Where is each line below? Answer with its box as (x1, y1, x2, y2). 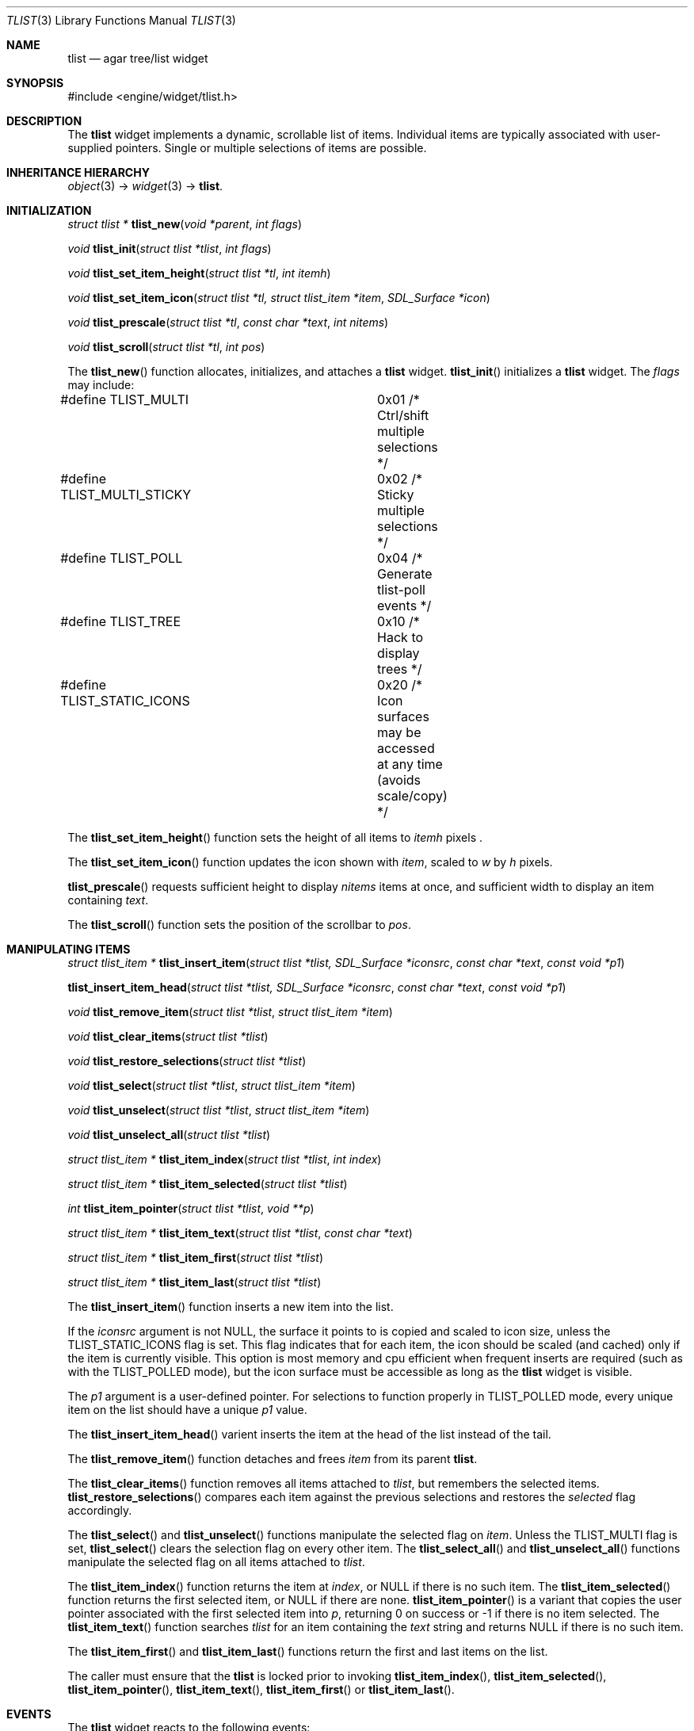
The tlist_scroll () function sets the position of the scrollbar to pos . (67, 918, 411, 931)
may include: (67, 378, 135, 392)
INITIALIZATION (6, 204, 92, 217)
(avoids (377, 772, 421, 788)
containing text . (67, 893, 149, 907)
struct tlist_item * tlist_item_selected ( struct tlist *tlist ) (67, 1177, 348, 1190)
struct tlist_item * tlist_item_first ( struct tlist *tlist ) (67, 1251, 324, 1264)
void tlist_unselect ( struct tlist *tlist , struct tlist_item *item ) (67, 1103, 370, 1117)
